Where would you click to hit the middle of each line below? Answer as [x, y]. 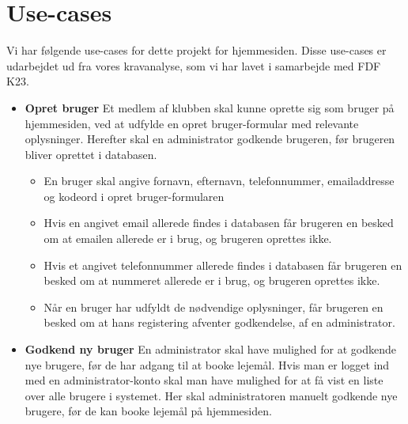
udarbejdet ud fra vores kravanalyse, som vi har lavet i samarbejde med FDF [194, 65]
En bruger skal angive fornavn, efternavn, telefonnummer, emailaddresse [219, 181]
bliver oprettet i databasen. [91, 154]
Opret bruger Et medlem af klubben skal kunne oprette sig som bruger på [210, 107]
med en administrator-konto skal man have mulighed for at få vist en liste [204, 380]
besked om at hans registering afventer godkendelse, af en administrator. [219, 322]
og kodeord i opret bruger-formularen [134, 196]
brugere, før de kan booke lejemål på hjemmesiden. [148, 411]
